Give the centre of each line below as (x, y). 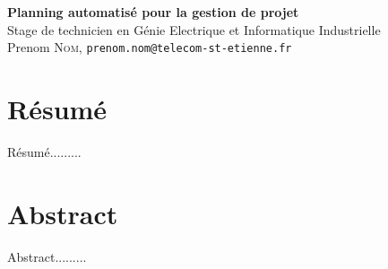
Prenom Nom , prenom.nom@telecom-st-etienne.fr (150, 47)
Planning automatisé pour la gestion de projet (153, 12)
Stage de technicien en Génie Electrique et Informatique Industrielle (194, 29)
